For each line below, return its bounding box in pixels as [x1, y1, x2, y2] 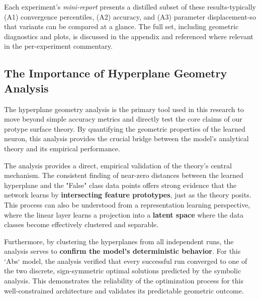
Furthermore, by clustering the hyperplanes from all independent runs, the [4, 236, 234, 246]
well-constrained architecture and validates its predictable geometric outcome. [4, 285, 244, 295]
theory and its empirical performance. [4, 143, 120, 153]
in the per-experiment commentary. [4, 41, 113, 51]
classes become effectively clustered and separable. [4, 219, 159, 230]
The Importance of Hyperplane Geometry [4, 65, 227, 81]
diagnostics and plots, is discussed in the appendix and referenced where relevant [4, 31, 253, 41]
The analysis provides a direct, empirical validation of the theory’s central [4, 160, 232, 170]
